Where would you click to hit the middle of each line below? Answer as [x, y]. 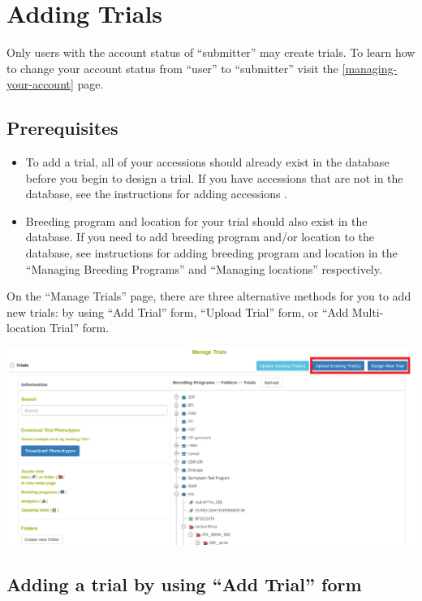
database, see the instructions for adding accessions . [157, 194]
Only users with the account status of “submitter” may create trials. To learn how [211, 52]
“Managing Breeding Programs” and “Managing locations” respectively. [204, 268]
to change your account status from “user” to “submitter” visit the [172, 68]
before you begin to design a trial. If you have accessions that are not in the [214, 177]
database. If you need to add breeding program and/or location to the [200, 237]
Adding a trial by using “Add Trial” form [184, 584]
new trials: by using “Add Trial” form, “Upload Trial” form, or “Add [178, 311]
